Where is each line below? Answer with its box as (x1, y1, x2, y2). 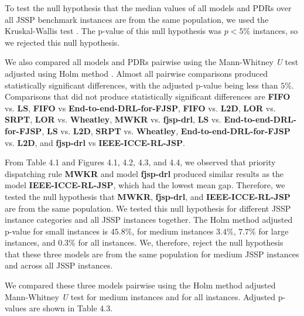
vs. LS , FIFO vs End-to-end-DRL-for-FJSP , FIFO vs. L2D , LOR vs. (5, 101, 276, 114)
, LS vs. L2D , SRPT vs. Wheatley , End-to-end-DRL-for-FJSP (42, 124, 291, 137)
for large (258, 225, 289, 237)
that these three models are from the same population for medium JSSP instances (5, 247, 299, 260)
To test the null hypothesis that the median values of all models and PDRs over (5, 2, 292, 13)
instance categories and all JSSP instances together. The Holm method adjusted (5, 213, 293, 226)
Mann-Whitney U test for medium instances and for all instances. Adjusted (5, 290, 276, 303)
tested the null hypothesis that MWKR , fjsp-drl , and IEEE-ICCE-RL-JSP (5, 190, 291, 202)
